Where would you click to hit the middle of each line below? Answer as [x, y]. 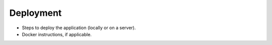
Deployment [36, 13]
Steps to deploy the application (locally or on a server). [79, 28]
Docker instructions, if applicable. [57, 34]
